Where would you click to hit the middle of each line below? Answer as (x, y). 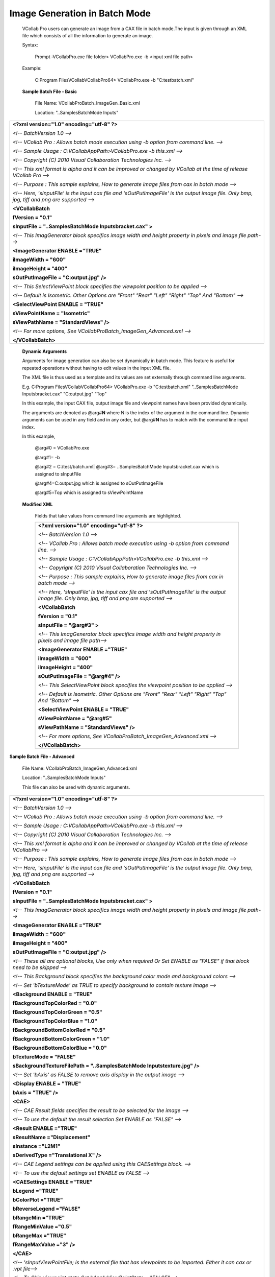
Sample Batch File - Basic (50, 91)
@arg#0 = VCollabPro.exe (62, 448)
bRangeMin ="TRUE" (39, 1218)
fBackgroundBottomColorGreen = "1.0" (61, 1039)
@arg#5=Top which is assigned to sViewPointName (89, 492)
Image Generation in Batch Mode (80, 13)
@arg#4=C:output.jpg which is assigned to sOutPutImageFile (99, 483)
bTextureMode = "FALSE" (44, 1057)
